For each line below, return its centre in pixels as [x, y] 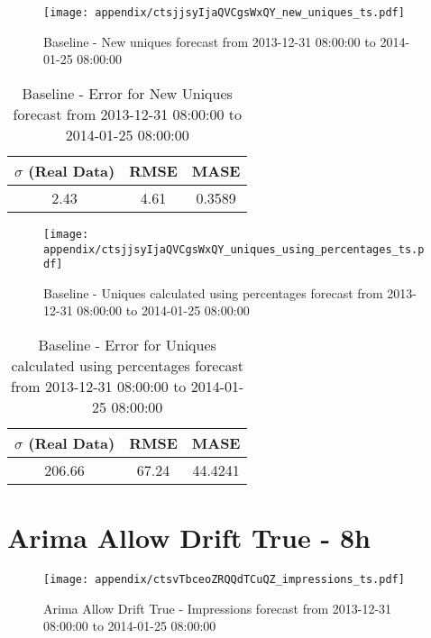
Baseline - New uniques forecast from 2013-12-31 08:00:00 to [210, 41]
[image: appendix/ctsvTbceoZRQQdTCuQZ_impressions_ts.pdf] [224, 580]
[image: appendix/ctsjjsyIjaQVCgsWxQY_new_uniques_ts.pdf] [224, 13]
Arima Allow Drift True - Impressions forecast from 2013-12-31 [218, 608]
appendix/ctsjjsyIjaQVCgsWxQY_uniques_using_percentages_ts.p [234, 249]
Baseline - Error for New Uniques [127, 93]
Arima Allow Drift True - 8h [189, 538]
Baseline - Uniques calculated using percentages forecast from [213, 292]
